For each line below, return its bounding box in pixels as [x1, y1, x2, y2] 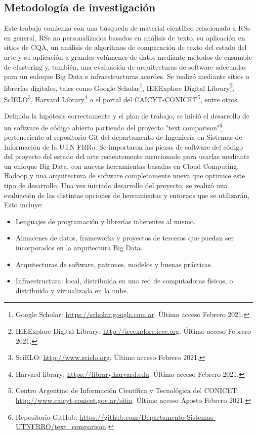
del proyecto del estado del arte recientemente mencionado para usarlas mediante [4, 151, 250, 161]
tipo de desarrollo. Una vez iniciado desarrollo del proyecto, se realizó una [4, 180, 227, 191]
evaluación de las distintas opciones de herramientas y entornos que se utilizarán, [4, 190, 250, 200]
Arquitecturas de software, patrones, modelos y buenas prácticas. [15, 259, 213, 269]
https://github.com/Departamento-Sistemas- [80, 411, 215, 422]
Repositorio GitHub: [15, 411, 78, 422]
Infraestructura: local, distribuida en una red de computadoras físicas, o [15, 276, 233, 286]
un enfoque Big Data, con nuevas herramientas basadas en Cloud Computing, [4, 160, 239, 171]
